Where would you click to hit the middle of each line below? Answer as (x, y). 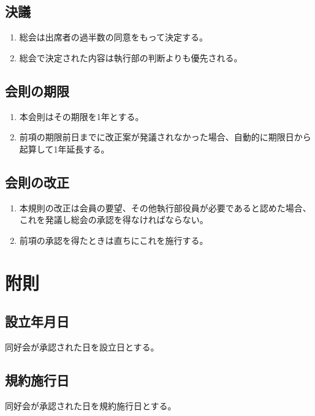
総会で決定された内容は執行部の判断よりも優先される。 (131, 57)
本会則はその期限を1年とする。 (82, 116)
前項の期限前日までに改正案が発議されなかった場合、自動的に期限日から (165, 137)
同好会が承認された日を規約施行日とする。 (91, 405)
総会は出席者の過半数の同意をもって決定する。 (114, 37)
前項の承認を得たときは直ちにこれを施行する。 (114, 240)
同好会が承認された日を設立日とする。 (82, 346)
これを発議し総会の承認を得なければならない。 (114, 220)
